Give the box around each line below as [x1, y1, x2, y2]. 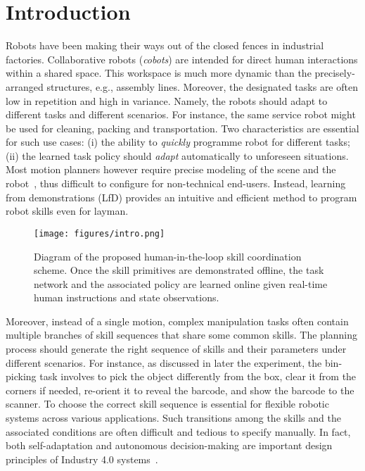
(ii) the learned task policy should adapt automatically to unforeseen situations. [6, 148, 349, 163]
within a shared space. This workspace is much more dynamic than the [6, 65, 312, 80]
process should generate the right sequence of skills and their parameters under [6, 341, 347, 356]
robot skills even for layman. [6, 203, 129, 218]
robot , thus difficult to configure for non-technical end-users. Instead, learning [6, 176, 346, 191]
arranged [6, 79, 44, 94]
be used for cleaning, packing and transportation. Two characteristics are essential [6, 120, 359, 135]
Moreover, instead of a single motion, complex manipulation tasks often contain [6, 313, 349, 328]
